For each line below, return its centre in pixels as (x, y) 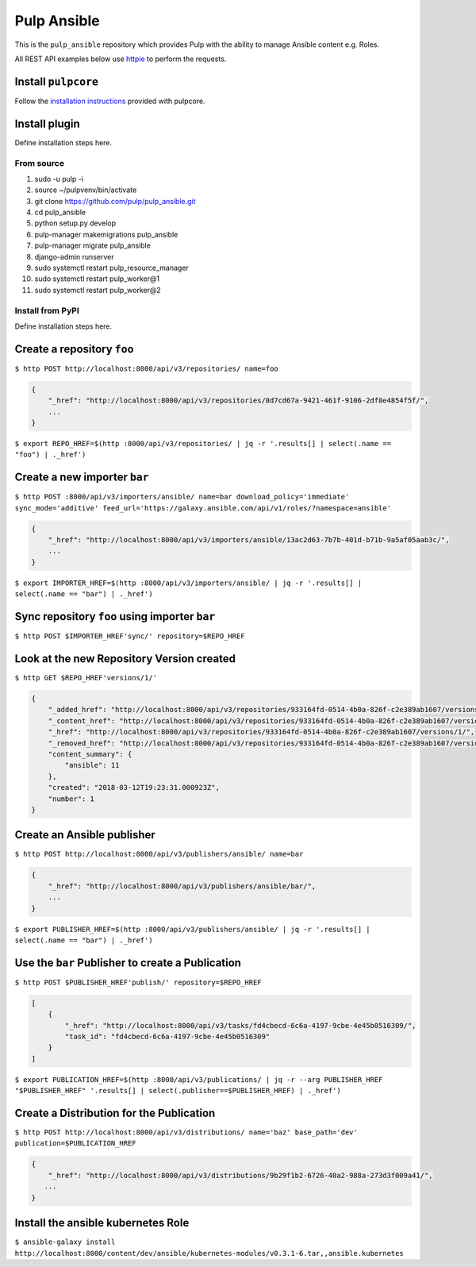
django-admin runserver (74, 256)
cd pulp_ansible (60, 212)
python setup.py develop (75, 223)
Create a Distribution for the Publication (115, 1113)
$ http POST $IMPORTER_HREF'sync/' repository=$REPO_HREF (130, 636)
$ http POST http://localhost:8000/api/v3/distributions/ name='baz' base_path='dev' (186, 1132)
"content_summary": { (90, 754)
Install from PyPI (47, 310)
